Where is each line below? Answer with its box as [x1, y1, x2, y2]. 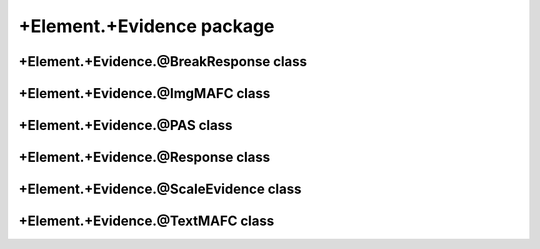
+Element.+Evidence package [18, 15, 275, 37]
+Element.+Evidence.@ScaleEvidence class [18, 181, 302, 198]
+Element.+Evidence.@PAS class [18, 117, 233, 134]
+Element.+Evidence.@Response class [18, 149, 270, 166]
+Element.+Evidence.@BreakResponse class [18, 53, 308, 70]
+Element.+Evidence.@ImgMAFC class [18, 85, 271, 102]
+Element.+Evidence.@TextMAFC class [18, 213, 275, 230]
